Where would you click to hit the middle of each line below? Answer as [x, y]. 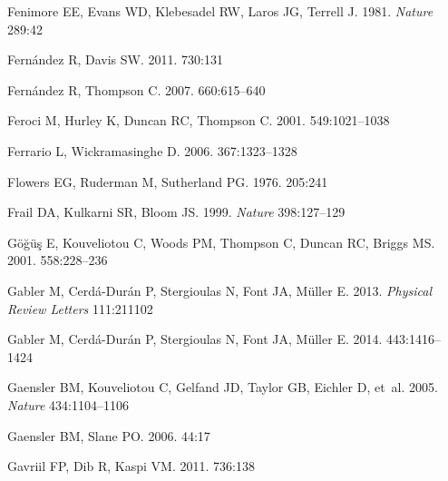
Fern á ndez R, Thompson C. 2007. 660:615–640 [136, 89]
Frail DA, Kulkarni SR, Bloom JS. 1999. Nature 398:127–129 [176, 212]
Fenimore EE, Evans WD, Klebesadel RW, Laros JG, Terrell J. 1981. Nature [220, 11]
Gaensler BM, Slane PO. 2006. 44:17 [109, 435]
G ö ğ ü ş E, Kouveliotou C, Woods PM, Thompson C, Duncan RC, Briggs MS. [221, 242]
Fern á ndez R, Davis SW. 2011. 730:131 [115, 59]
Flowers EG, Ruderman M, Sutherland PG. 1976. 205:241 [168, 181]
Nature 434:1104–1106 [68, 404]
